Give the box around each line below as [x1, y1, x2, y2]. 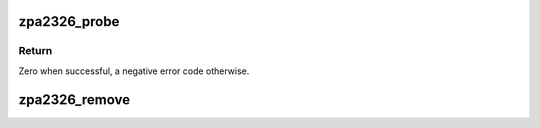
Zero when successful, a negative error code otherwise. [18, 65, 250, 77]
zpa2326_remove [18, 91, 130, 108]
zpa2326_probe [18, 13, 120, 30]
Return [18, 44, 53, 58]
